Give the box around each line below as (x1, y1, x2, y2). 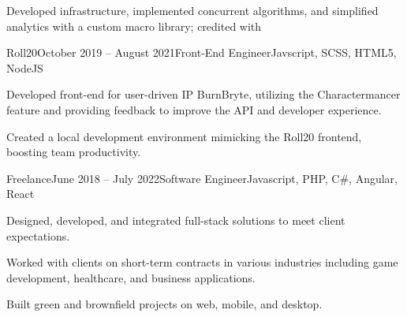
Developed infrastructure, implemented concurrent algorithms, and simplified (6, 2, 379, 18)
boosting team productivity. (6, 144, 141, 160)
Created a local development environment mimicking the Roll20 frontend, (6, 128, 362, 144)
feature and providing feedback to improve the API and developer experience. (6, 101, 382, 117)
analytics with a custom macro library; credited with (6, 17, 262, 34)
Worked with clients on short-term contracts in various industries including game (6, 254, 398, 270)
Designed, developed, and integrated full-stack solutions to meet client (6, 211, 345, 228)
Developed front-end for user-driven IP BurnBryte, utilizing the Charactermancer (6, 86, 401, 103)
